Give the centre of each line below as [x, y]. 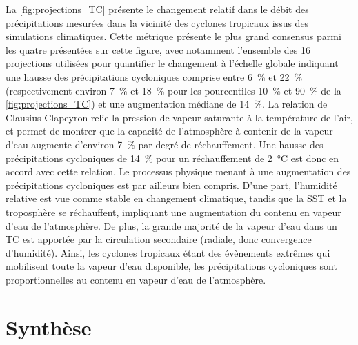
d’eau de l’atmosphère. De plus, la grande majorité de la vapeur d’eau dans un [171, 225]
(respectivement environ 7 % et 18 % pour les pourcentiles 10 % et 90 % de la [173, 90]
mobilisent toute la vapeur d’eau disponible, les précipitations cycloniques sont [171, 266]
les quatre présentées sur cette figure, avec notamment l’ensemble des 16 [158, 49]
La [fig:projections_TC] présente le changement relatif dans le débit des [157, 9]
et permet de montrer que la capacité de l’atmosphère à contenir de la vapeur [169, 131]
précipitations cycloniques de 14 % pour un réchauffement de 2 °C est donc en [172, 158]
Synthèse [49, 327]
